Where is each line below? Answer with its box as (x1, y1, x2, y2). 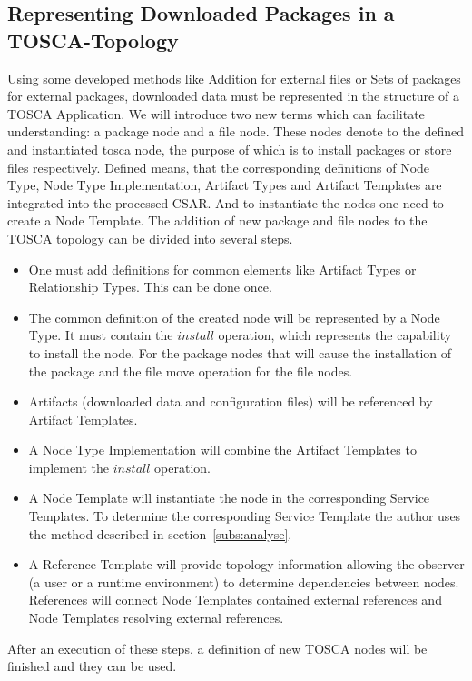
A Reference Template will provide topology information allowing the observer (28, 555, 465, 574)
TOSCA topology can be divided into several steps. (7, 228, 293, 247)
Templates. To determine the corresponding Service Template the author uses (28, 506, 461, 526)
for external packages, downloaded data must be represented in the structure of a (7, 86, 459, 105)
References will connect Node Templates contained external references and (28, 590, 442, 609)
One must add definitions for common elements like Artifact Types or (28, 259, 417, 278)
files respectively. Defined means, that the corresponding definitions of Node (7, 157, 430, 176)
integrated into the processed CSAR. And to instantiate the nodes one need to (7, 193, 444, 212)
